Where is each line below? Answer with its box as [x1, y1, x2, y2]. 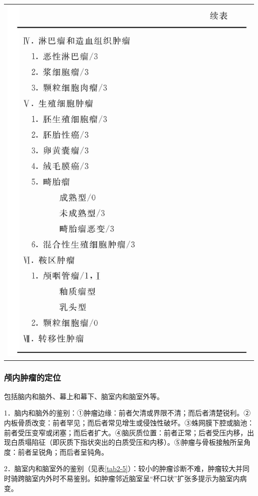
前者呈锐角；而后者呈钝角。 [17, 446, 108, 457]
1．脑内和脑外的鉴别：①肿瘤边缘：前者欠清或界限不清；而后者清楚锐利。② [4, 408, 251, 418]
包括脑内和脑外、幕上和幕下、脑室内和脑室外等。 [4, 391, 164, 401]
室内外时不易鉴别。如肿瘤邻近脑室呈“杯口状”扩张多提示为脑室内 [31, 473, 240, 483]
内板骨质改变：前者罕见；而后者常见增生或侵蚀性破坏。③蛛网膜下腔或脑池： [4, 417, 254, 427]
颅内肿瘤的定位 [4, 371, 61, 384]
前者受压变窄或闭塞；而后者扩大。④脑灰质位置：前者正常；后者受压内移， [4, 427, 247, 437]
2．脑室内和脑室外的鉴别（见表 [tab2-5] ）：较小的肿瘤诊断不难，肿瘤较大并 [4, 463, 243, 474]
